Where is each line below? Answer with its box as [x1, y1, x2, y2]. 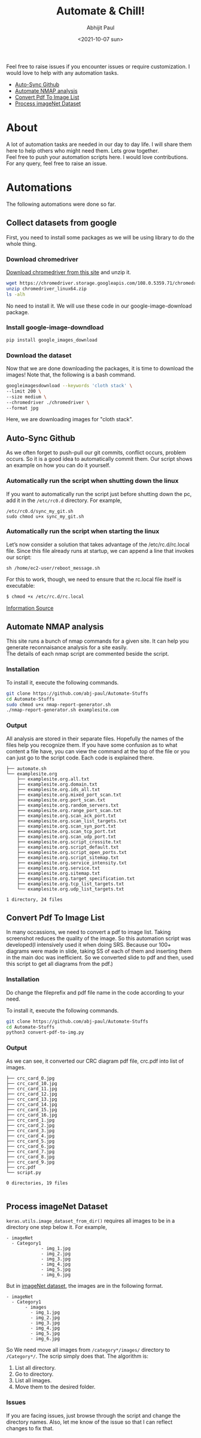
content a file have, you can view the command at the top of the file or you [6, 747, 190, 755]
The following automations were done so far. [6, 200, 117, 208]
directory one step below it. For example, [6, 1224, 108, 1231]
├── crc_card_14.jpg [6, 1101, 58, 1108]
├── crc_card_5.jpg [6, 1138, 55, 1144]
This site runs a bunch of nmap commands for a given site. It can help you [6, 637, 189, 644]
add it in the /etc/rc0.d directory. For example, [6, 497, 122, 504]
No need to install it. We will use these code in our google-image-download [6, 302, 193, 309]
